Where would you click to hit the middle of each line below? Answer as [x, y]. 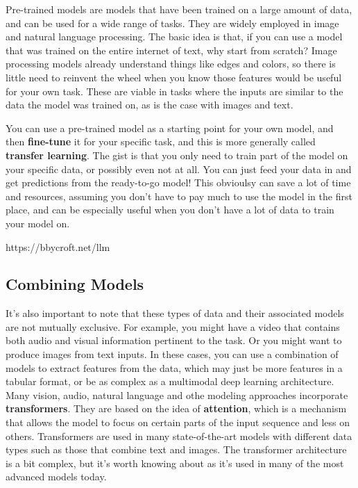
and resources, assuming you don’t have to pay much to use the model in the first [179, 196]
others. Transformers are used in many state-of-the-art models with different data [179, 436]
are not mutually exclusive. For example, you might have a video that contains [173, 326]
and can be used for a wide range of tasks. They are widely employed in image [172, 23]
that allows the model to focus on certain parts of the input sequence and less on [178, 422]
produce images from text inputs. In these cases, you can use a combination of [172, 354]
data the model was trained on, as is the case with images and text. [150, 105]
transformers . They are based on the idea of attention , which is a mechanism [176, 408]
